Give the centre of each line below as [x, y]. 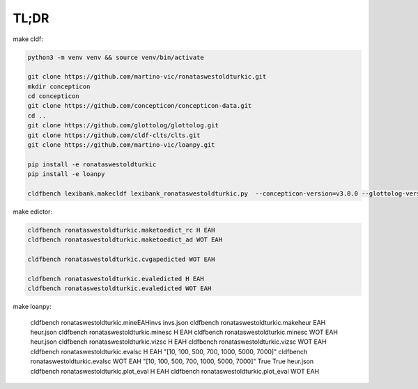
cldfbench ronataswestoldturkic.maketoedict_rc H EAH [121, 230]
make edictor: [32, 212]
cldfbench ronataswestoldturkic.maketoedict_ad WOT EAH [125, 240]
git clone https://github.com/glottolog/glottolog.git [123, 126]
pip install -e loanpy [66, 174]
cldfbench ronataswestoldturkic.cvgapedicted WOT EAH [121, 260]
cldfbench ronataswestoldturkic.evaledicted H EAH [116, 279]
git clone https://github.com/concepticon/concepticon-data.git [140, 106]
